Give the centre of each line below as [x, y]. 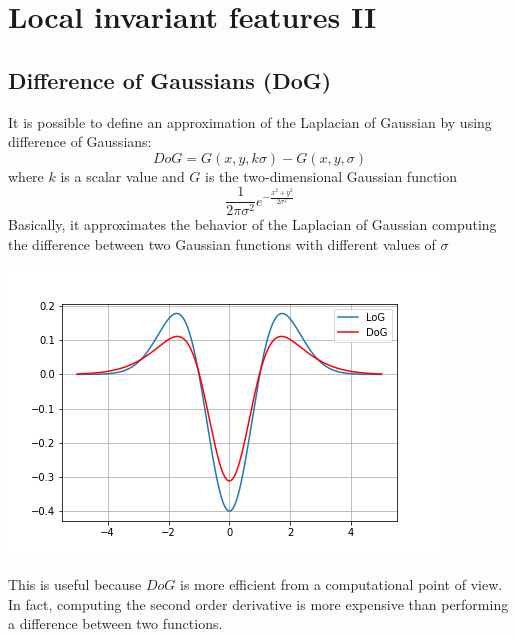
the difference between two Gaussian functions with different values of [222, 244]
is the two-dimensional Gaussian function [331, 175]
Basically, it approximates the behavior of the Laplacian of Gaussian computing [252, 224]
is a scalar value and [122, 175]
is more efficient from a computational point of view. [341, 584]
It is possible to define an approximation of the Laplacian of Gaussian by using [250, 121]
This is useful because [75, 584]
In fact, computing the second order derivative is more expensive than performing [258, 603]
